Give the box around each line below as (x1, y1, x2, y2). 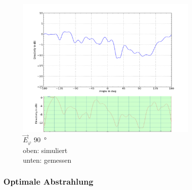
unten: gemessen (23, 154, 72, 165)
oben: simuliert (23, 145, 68, 155)
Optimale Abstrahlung (3, 175, 94, 188)
